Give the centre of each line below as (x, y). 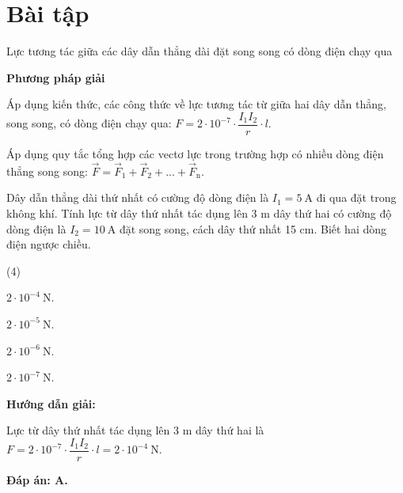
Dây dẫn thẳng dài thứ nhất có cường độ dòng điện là (138, 197)
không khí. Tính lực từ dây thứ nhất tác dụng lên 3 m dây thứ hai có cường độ (199, 212)
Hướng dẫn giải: (51, 403)
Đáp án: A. (37, 479)
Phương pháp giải (56, 77)
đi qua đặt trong (356, 197)
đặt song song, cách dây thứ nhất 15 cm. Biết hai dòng (253, 228)
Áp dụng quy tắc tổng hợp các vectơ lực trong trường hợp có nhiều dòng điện (195, 153)
